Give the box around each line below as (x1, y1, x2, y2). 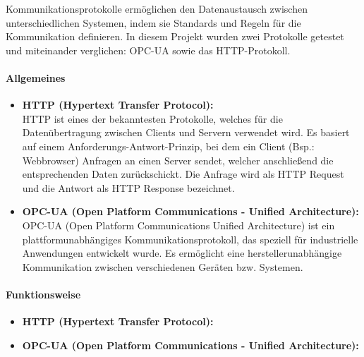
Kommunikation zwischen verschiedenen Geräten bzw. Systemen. (22, 259, 303, 274)
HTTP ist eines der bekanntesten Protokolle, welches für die (22, 111, 283, 126)
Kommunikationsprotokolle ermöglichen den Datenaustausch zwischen (6, 1, 308, 16)
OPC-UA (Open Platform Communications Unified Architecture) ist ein (22, 217, 335, 232)
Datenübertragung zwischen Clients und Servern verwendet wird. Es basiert (22, 125, 350, 140)
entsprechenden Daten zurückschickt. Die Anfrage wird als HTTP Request (22, 167, 344, 181)
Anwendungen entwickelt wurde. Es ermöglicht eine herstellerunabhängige (22, 246, 342, 260)
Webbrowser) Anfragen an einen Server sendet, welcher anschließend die (22, 152, 334, 167)
